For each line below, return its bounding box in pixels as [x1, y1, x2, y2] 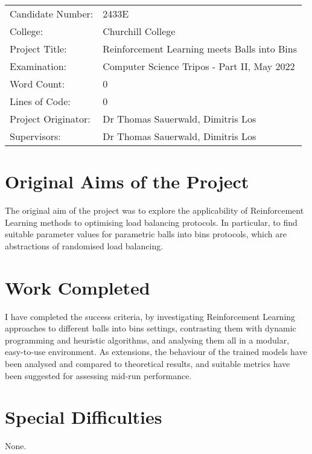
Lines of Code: [10, 94, 71, 108]
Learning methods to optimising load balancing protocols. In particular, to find [5, 216, 298, 228]
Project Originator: [10, 112, 91, 126]
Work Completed [5, 275, 150, 299]
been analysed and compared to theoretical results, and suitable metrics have [5, 357, 290, 369]
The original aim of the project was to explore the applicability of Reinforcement [5, 204, 304, 217]
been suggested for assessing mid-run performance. [5, 369, 192, 382]
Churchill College [103, 24, 176, 38]
